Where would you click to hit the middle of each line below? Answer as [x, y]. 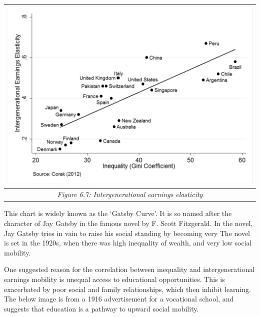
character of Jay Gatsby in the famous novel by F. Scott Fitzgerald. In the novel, [128, 223]
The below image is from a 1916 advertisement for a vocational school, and [119, 299]
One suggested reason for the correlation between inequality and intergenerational [129, 269]
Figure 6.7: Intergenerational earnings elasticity [130, 194]
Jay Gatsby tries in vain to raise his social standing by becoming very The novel [127, 233]
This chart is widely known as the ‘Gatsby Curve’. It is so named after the [118, 213]
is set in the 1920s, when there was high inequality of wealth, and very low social [128, 243]
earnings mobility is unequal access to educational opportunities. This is [114, 279]
